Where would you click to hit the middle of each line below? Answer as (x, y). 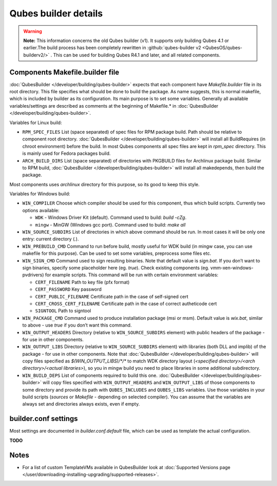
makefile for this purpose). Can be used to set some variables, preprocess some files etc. (117, 253)
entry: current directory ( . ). (51, 239)
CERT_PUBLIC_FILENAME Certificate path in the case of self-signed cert (112, 296)
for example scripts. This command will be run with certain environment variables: (132, 275)
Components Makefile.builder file (64, 72)
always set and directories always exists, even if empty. (81, 404)
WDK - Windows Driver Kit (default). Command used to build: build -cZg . (111, 217)
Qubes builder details (56, 13)
